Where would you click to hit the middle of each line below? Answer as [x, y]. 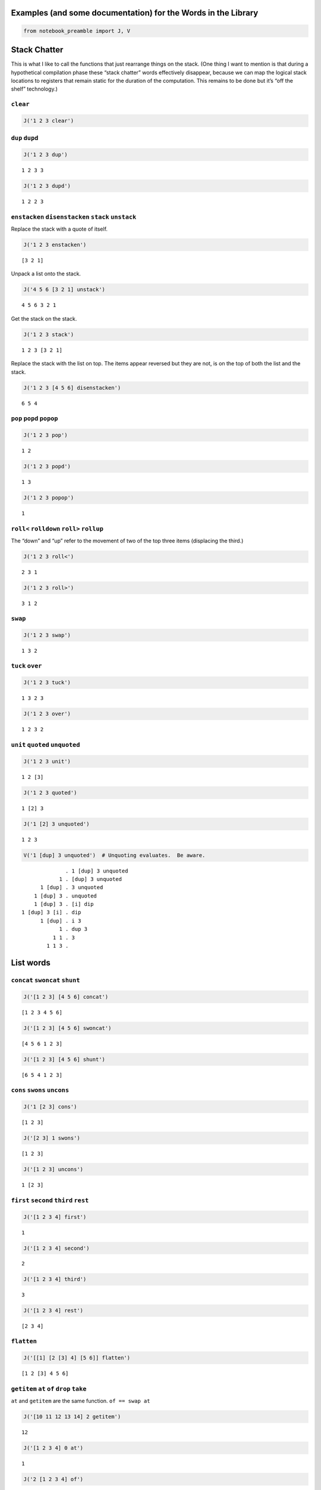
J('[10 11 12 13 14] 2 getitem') [72, 1417]
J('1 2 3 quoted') [50, 792]
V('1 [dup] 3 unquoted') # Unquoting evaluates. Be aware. [114, 855]
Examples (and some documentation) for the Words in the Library [135, 13]
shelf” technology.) [34, 89]
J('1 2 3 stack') [49, 334]
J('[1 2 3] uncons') [53, 1169]
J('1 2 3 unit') [47, 761]
